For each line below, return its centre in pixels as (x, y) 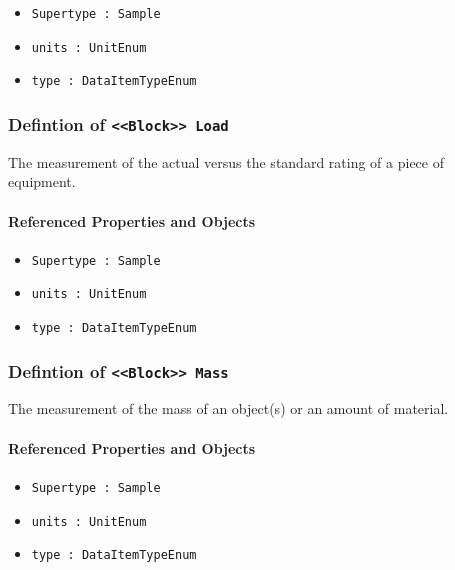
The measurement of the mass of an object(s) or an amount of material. (228, 408)
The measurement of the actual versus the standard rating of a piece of (226, 161)
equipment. (42, 181)
